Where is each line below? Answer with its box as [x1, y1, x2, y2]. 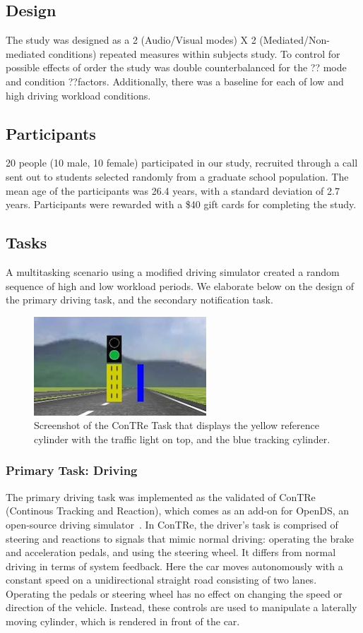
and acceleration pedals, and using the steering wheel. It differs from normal [6, 545, 336, 560]
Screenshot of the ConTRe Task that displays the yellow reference [34, 418, 319, 433]
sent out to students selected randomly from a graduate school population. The [6, 169, 349, 183]
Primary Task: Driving [6, 462, 138, 479]
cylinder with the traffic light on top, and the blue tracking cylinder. [34, 431, 331, 446]
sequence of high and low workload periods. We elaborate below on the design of [6, 278, 355, 293]
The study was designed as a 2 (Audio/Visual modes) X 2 [6, 32, 256, 47]
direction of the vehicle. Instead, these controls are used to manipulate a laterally [6, 600, 357, 615]
